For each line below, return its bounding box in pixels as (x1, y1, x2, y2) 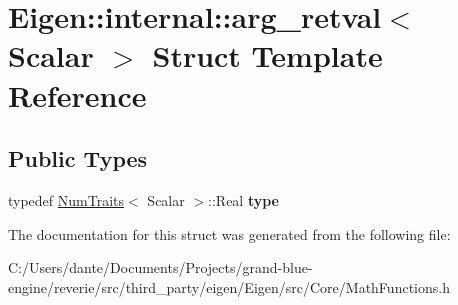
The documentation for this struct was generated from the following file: (8, 223, 451, 244)
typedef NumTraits (8, 189, 125, 210)
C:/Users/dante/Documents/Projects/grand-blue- (8, 257, 313, 278)
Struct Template (152, 35, 383, 76)
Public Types (8, 143, 148, 174)
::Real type (208, 189, 280, 210)
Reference (8, 74, 147, 115)
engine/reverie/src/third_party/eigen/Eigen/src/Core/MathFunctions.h (8, 276, 450, 297)
